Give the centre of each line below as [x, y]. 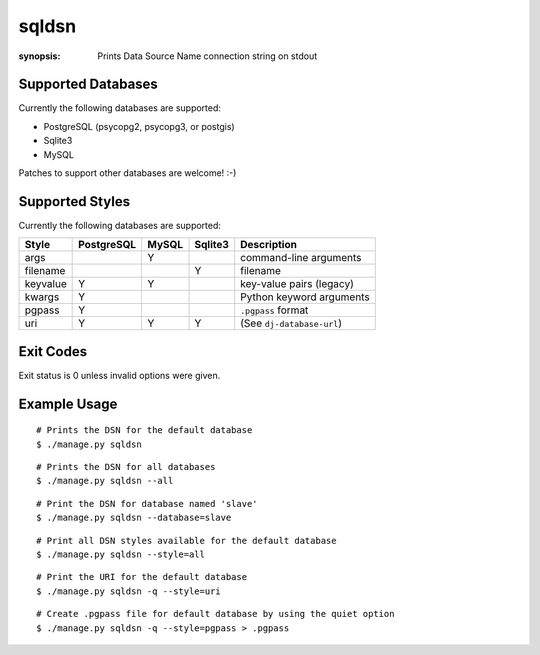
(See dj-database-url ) [291, 323]
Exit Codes [53, 351]
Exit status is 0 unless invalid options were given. [119, 375]
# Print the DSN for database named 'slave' [147, 503]
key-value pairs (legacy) [297, 284]
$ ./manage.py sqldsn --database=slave [134, 518]
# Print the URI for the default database [142, 577]
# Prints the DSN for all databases [126, 467]
